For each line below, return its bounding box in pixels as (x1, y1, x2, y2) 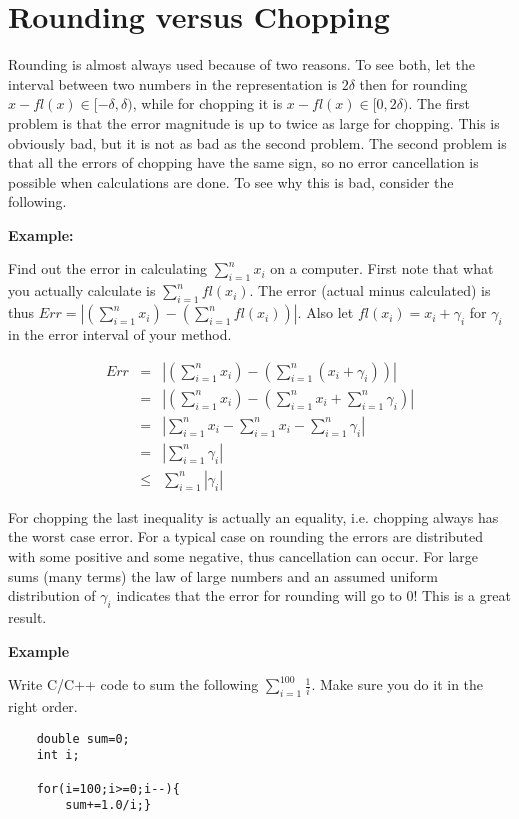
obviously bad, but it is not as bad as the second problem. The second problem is (8, 132, 507, 153)
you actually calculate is (8, 280, 156, 301)
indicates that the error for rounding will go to (116, 585, 402, 606)
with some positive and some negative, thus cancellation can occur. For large (8, 546, 478, 566)
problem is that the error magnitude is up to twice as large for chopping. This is (8, 112, 500, 133)
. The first (408, 93, 471, 114)
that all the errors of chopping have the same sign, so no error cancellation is (8, 152, 479, 173)
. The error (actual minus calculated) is (249, 280, 491, 301)
